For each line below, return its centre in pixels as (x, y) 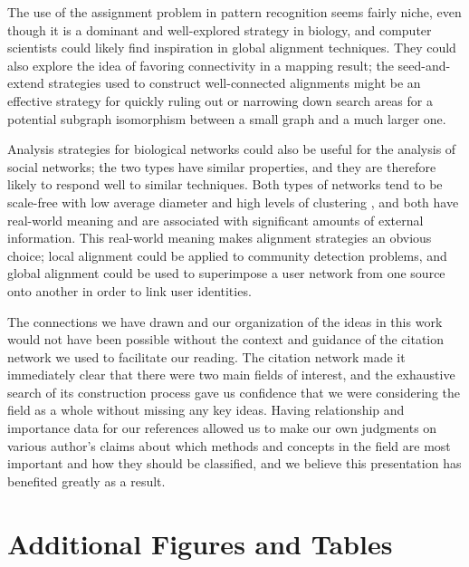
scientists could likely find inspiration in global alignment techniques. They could (232, 48)
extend (26, 83)
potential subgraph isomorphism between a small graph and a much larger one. (227, 118)
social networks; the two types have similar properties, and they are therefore (222, 166)
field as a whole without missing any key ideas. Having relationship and (206, 410)
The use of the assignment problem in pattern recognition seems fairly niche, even (234, 12)
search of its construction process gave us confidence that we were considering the (234, 392)
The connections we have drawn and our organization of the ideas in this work (225, 321)
